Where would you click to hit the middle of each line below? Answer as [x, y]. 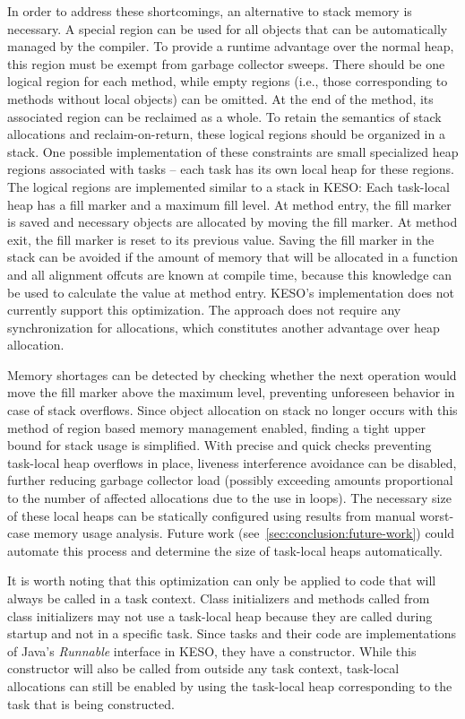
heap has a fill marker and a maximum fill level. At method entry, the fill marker [229, 204]
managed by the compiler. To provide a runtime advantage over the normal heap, [231, 46]
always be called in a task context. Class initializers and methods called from [219, 598]
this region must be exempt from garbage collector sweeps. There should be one [226, 63]
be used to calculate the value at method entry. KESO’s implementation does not [231, 292]
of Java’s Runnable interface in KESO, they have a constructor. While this [212, 650]
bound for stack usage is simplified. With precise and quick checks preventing [220, 445]
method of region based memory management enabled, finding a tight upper [216, 427]
